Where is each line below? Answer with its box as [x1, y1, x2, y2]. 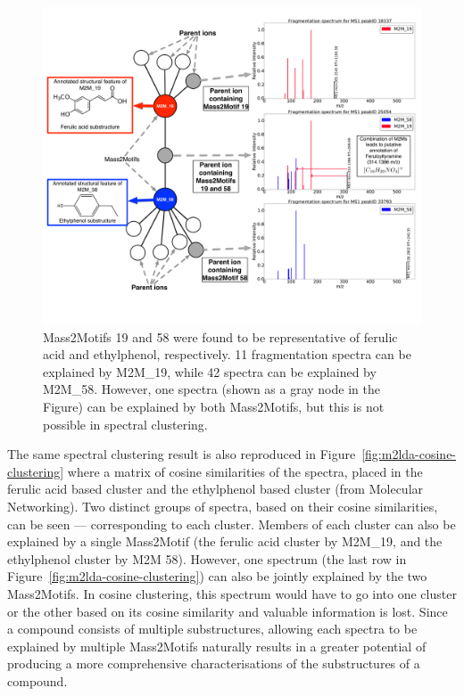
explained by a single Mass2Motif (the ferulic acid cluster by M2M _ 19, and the [7, 532, 443, 551]
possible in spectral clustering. [43, 414, 208, 433]
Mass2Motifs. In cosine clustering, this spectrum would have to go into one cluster [7, 585, 457, 602]
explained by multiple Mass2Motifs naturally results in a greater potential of [7, 636, 427, 655]
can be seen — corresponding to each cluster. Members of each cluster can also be [7, 514, 456, 533]
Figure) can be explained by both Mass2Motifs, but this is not [43, 397, 385, 416]
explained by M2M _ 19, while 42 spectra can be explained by [43, 362, 377, 381]
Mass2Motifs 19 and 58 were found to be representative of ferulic [43, 327, 398, 346]
